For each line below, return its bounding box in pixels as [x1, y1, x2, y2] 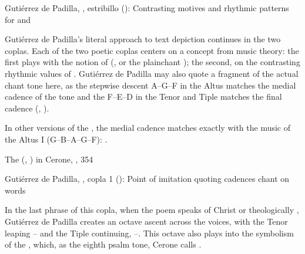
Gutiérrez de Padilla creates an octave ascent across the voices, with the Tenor [5, 215, 288, 227]
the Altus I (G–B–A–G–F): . [5, 133, 108, 145]
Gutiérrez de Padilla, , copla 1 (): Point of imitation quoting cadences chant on [5, 172, 290, 185]
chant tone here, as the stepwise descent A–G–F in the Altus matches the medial [5, 79, 296, 91]
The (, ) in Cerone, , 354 [5, 153, 93, 165]
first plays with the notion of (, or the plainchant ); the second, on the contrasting [5, 56, 300, 68]
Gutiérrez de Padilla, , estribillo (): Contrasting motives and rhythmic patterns [5, 2, 289, 13]
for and [5, 13, 31, 25]
